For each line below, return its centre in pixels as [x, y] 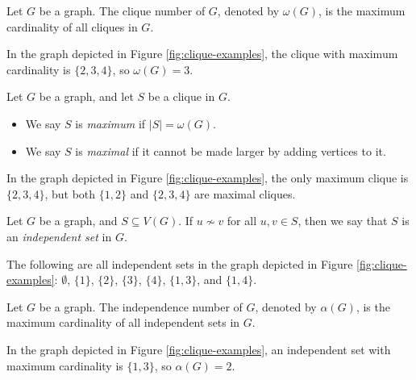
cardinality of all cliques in [72, 26]
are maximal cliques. [245, 193]
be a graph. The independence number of [141, 306]
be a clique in [181, 96]
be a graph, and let [86, 96]
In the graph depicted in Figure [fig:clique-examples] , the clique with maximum [202, 54]
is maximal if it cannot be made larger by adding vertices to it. [231, 150]
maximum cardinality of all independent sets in [123, 322]
